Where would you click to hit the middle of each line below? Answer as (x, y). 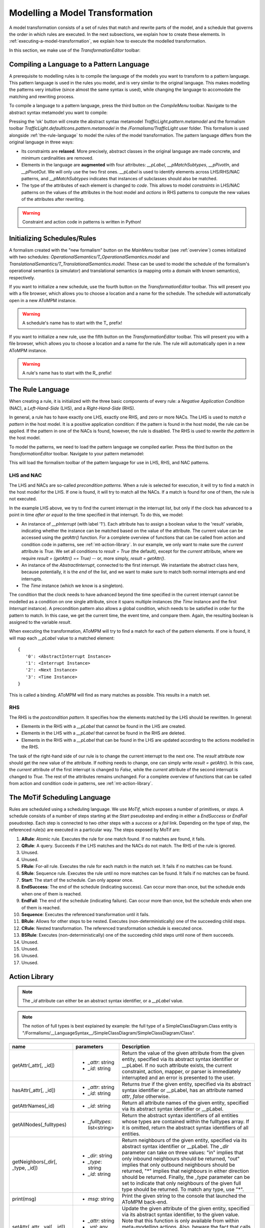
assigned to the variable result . (40, 622)
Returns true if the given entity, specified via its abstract (186, 1084)
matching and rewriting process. (42, 96)
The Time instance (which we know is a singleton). (73, 586)
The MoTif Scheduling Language (60, 797)
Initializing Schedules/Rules (53, 238)
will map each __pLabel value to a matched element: (62, 638)
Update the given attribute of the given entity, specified (186, 1208)
